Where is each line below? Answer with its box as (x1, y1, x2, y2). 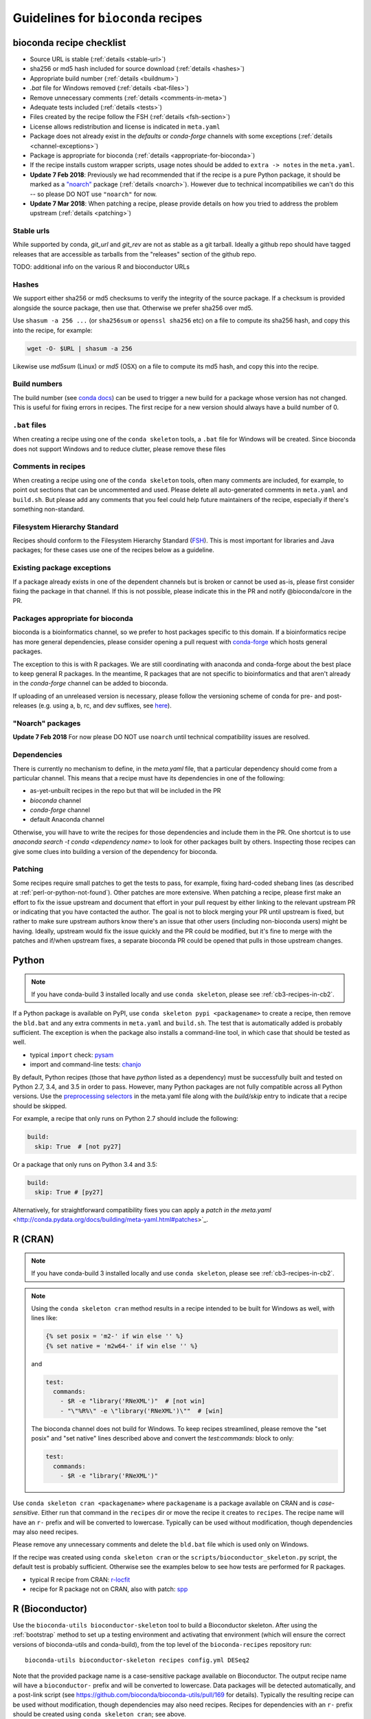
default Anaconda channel (30, 815, 105, 824)
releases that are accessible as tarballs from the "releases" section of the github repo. (12, 250, 257, 258)
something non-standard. (12, 505, 85, 513)
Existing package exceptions (12, 563, 111, 573)
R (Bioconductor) (12, 1603, 87, 1614)
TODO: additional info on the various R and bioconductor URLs (12, 263, 190, 271)
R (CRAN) (12, 1234, 54, 1245)
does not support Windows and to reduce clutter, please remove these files (12, 444, 226, 453)
